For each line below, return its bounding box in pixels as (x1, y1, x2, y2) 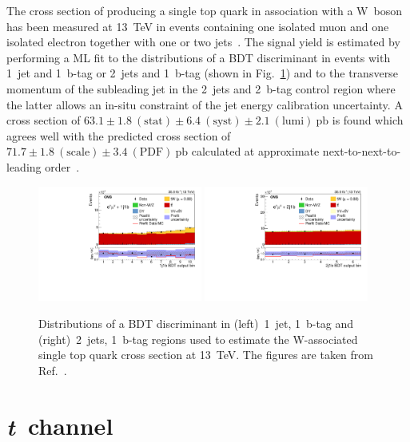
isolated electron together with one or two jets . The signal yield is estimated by (6, 34, 400, 50)
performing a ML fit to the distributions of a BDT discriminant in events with (6, 49, 391, 65)
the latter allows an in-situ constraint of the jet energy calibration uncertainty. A (6, 96, 403, 112)
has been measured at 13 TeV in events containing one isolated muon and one (6, 18, 389, 34)
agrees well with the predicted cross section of (6, 127, 231, 144)
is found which (332, 112, 404, 128)
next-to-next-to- (322, 143, 401, 160)
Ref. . (38, 361, 67, 378)
